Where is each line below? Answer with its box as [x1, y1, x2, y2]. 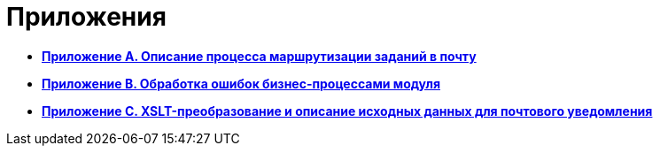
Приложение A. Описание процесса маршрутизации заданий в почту [42, 48, 477, 64]
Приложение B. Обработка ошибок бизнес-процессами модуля [42, 75, 440, 91]
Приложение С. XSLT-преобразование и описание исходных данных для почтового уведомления [42, 103, 653, 119]
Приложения [6, 2, 167, 32]
